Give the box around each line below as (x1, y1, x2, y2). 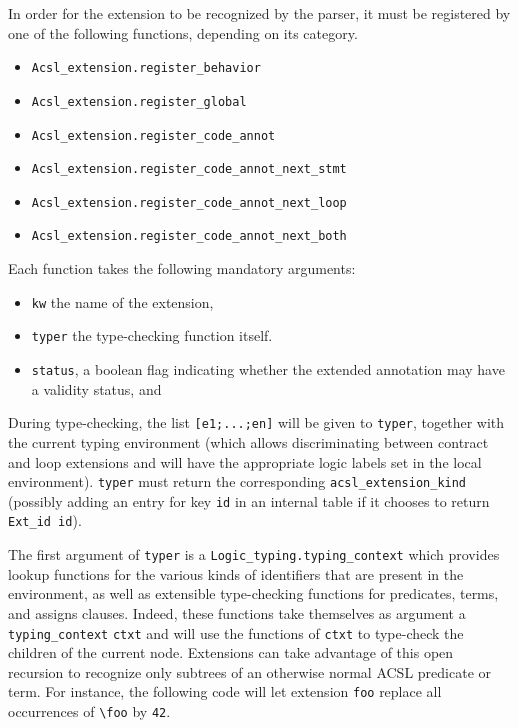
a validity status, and (31, 378, 162, 399)
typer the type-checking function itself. (31, 325, 273, 346)
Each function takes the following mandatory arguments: (8, 258, 356, 279)
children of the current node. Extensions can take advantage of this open (8, 642, 454, 663)
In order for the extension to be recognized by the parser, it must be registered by (8, 3, 511, 23)
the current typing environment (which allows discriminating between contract (8, 431, 489, 452)
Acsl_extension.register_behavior (31, 61, 261, 76)
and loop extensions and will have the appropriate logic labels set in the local (8, 451, 482, 472)
